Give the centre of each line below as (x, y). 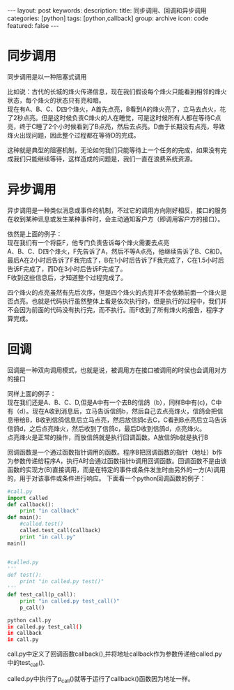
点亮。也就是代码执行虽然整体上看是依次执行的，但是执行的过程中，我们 (117, 301)
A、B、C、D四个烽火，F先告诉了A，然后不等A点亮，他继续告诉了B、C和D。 (117, 251)
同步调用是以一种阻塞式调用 (47, 76)
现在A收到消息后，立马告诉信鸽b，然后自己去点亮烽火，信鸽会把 (125, 411)
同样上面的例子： (32, 393)
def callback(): (31, 504)
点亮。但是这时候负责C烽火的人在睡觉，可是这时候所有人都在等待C (119, 117)
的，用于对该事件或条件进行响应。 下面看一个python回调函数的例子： (107, 478)
